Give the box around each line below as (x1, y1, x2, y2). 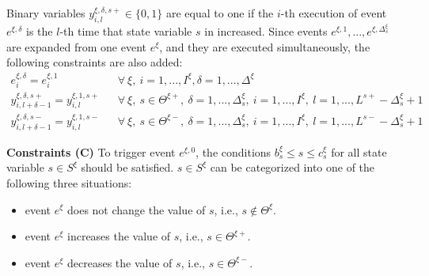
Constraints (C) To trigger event (6, 143, 176, 160)
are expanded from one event (6, 38, 147, 55)
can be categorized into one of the (210, 159, 375, 176)
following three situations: (6, 174, 132, 191)
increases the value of (67, 228, 171, 244)
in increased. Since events (204, 23, 328, 40)
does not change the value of (67, 201, 206, 217)
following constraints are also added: (6, 54, 183, 70)
